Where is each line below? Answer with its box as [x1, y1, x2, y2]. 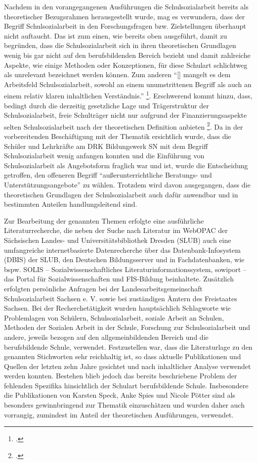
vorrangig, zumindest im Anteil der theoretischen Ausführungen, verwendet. [4, 409, 234, 419]
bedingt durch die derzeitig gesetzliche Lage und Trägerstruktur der [4, 100, 209, 110]
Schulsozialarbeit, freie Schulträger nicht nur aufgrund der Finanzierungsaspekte [4, 110, 247, 120]
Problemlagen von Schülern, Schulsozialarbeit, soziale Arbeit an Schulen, [4, 312, 224, 323]
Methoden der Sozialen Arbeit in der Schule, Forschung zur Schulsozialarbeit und [4, 322, 251, 332]
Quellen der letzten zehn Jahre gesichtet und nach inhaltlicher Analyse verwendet [4, 361, 251, 371]
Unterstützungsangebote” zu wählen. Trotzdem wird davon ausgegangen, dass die [4, 180, 251, 189]
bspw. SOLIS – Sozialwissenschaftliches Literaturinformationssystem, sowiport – [4, 264, 247, 274]
